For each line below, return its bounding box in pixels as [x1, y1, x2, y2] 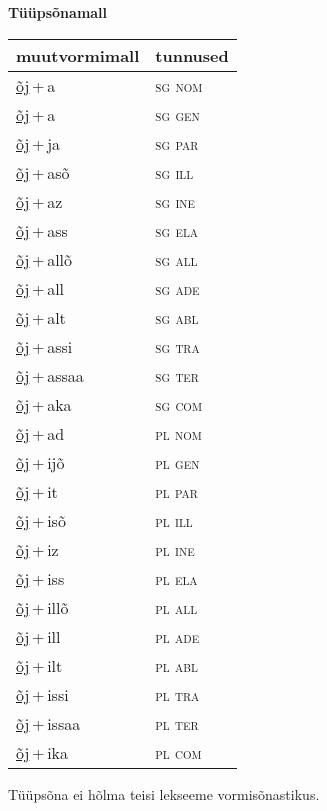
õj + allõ [16, 247, 73, 271]
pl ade [155, 624, 200, 648]
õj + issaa [16, 711, 81, 735]
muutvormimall [16, 43, 140, 67]
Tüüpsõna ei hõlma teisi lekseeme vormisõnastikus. [8, 783, 320, 804]
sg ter [155, 363, 199, 387]
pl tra [155, 682, 200, 706]
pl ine [155, 537, 195, 561]
